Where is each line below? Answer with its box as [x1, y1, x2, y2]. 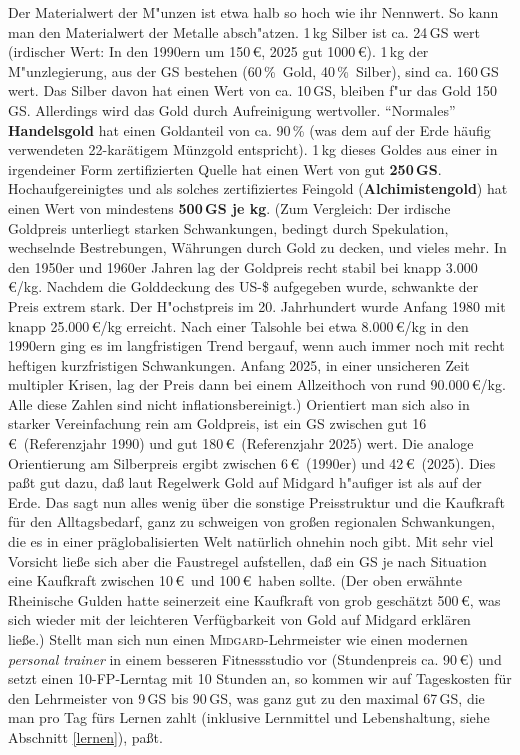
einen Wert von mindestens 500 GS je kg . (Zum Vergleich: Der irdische [8, 197, 451, 218]
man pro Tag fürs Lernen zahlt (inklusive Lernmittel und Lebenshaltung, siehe [8, 707, 490, 728]
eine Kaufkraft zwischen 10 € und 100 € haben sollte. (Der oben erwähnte [8, 570, 462, 591]
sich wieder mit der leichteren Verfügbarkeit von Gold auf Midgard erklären [8, 609, 471, 630]
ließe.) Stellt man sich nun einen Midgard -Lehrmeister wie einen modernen [8, 629, 468, 649]
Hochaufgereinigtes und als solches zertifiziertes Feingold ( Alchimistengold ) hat [8, 178, 508, 199]
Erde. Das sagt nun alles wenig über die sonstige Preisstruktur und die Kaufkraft [8, 491, 505, 512]
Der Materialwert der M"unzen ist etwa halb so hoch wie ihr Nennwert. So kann [8, 2, 499, 22]
